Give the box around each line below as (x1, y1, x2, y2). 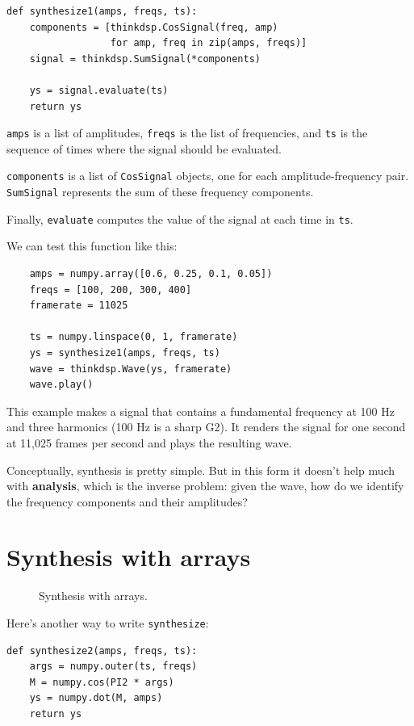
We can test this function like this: (6, 237, 178, 254)
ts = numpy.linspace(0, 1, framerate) (29, 331, 238, 343)
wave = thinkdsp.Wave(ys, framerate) (29, 363, 232, 375)
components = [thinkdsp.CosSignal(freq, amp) (29, 21, 278, 33)
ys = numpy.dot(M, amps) (29, 692, 163, 704)
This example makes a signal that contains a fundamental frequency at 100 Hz (6, 402, 395, 419)
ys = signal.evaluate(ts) (29, 84, 169, 96)
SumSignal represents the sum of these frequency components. (6, 183, 314, 200)
